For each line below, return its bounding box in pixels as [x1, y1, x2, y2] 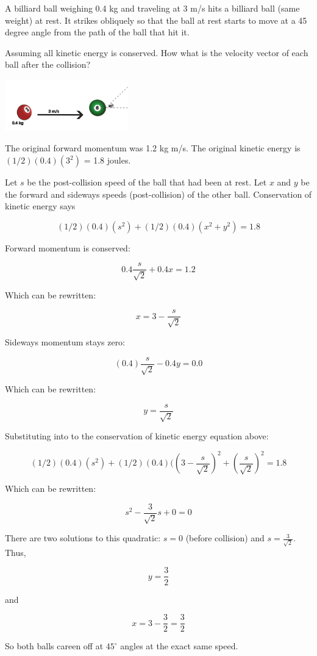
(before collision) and [185, 532, 265, 544]
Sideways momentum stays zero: [5, 335, 126, 348]
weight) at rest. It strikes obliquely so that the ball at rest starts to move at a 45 [5, 13, 307, 26]
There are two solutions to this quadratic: [5, 532, 161, 544]
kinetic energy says [5, 200, 76, 212]
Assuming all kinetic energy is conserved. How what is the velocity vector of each [5, 46, 308, 59]
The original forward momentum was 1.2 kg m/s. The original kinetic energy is [5, 142, 301, 154]
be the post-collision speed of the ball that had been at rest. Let [27, 176, 267, 189]
